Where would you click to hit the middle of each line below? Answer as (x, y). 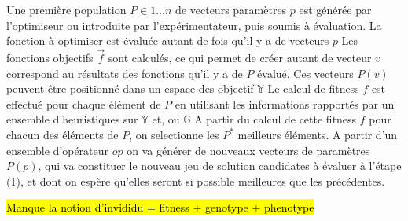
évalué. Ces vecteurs (305, 73)
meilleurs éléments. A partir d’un (318, 134)
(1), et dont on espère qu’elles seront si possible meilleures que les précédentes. (196, 180)
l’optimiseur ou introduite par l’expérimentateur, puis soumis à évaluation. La (194, 25)
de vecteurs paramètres (231, 9)
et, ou (166, 119)
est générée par (335, 9)
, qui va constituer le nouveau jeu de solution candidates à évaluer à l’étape (220, 166)
